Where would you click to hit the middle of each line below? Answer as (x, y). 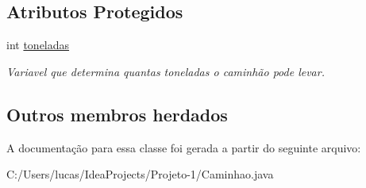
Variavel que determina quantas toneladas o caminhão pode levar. (166, 71)
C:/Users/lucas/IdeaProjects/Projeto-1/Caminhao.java (140, 174)
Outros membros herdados (117, 114)
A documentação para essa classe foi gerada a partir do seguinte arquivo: (184, 147)
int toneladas (38, 45)
